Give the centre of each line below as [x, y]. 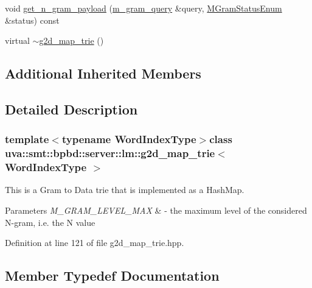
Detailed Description [71, 109]
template [27, 139]
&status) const [32, 20]
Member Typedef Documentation [112, 276]
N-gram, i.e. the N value [50, 222]
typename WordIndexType [129, 139]
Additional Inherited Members [103, 73]
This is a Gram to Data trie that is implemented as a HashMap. [125, 190]
